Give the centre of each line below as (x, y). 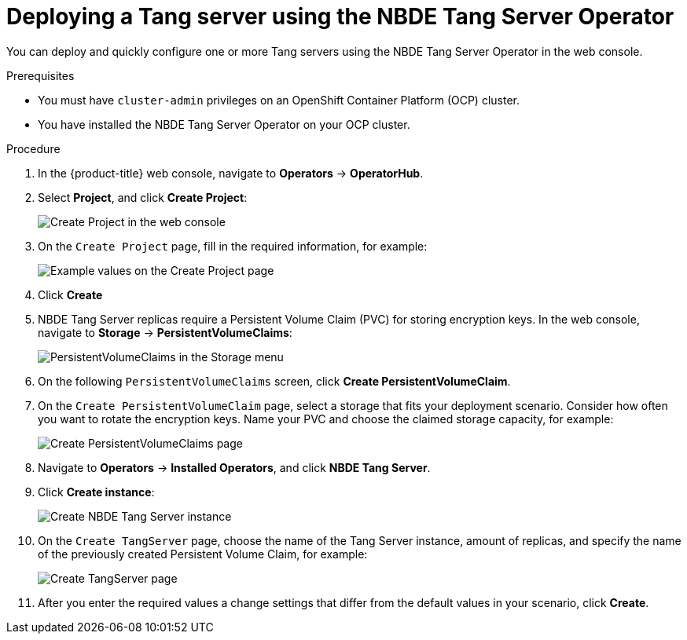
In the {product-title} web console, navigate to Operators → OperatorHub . (231, 173)
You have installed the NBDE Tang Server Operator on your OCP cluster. (224, 124)
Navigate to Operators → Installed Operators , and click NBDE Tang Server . (234, 467)
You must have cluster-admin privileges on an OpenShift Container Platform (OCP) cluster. (279, 100)
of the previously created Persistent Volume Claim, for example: (203, 554)
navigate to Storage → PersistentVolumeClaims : (165, 332)
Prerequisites (40, 75)
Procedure (33, 148)
